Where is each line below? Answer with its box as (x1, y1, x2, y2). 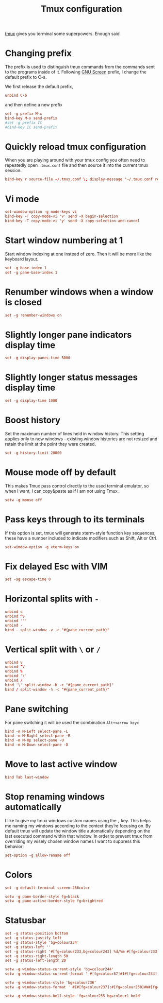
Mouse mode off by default (5, 467, 116, 478)
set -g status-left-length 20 (5, 958, 66, 963)
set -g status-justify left (5, 935, 62, 941)
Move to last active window (5, 759, 117, 770)
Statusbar (5, 915, 46, 926)
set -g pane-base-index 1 (5, 270, 57, 275)
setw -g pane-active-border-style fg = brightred (5, 899, 103, 903)
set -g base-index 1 (5, 265, 47, 270)
